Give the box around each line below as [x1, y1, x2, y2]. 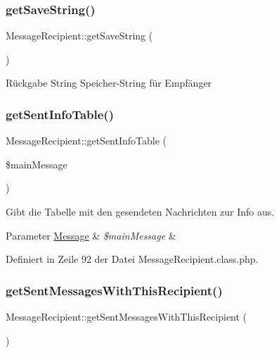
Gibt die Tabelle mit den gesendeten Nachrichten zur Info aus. [6, 204, 275, 218]
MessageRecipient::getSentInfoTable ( [6, 133, 167, 148]
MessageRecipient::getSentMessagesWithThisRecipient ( [6, 309, 247, 323]
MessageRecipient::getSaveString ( [6, 28, 153, 43]
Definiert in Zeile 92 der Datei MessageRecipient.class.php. [6, 252, 259, 266]
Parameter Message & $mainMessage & [6, 228, 176, 242]
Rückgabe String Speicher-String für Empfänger [6, 75, 212, 90]
